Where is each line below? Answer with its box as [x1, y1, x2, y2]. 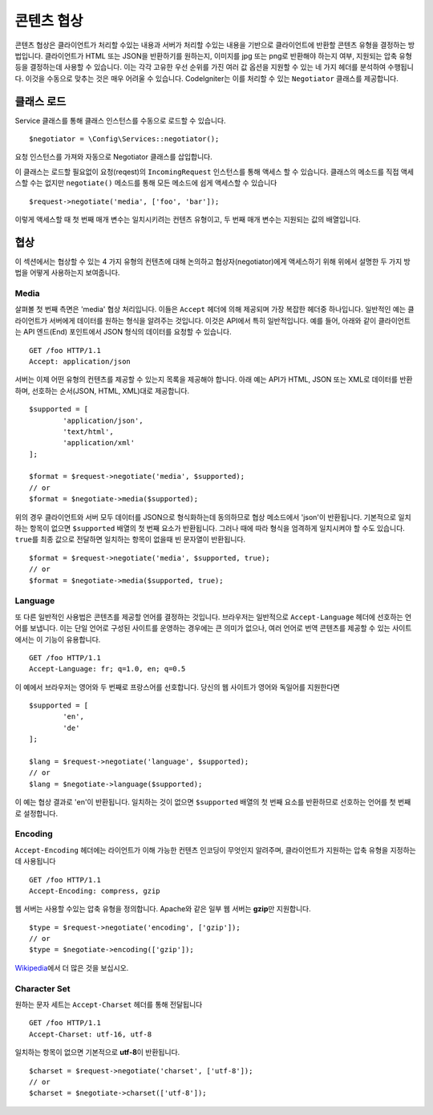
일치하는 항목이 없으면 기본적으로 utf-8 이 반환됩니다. [14, 1048, 180, 1057]
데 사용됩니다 [14, 857, 56, 866]
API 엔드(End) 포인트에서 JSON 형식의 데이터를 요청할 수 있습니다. [22, 327, 232, 337]
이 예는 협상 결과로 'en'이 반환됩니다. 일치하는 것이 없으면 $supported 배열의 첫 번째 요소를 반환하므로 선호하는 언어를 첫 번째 [14, 797, 411, 807]
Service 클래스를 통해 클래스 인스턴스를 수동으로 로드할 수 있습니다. [14, 116, 226, 125]
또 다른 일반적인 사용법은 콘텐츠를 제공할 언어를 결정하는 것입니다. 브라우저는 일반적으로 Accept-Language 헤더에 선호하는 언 [14, 612, 412, 622]
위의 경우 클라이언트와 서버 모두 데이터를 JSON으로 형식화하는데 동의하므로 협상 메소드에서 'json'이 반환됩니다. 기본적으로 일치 [14, 512, 412, 521]
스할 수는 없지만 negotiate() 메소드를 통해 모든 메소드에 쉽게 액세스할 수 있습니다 [14, 178, 277, 188]
